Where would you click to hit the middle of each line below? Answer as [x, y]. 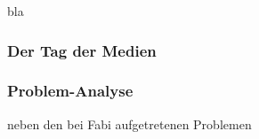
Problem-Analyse [70, 91]
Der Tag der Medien [82, 50]
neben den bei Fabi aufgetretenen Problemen [129, 124]
